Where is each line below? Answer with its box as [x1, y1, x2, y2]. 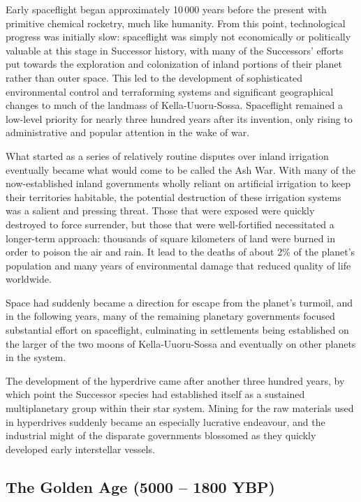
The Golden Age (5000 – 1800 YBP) [6, 475, 275, 497]
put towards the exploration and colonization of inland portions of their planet [6, 57, 342, 71]
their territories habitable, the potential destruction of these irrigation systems [6, 189, 341, 204]
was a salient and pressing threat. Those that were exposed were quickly [6, 203, 315, 218]
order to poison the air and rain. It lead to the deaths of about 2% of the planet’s [6, 244, 355, 259]
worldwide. [6, 272, 52, 286]
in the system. [6, 350, 66, 364]
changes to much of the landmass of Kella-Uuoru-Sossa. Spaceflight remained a [6, 98, 344, 112]
